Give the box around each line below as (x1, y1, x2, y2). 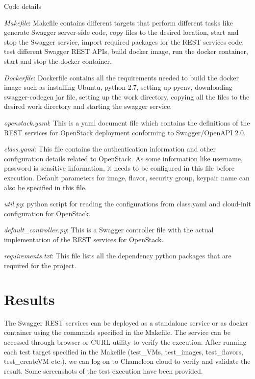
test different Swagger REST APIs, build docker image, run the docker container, (4, 46, 248, 56)
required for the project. (4, 260, 76, 271)
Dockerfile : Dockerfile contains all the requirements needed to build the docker (4, 72, 239, 82)
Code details (4, 1, 41, 11)
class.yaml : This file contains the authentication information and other (4, 144, 216, 154)
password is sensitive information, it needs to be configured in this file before (4, 163, 235, 173)
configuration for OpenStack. (4, 208, 91, 218)
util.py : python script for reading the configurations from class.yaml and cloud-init (4, 199, 251, 209)
